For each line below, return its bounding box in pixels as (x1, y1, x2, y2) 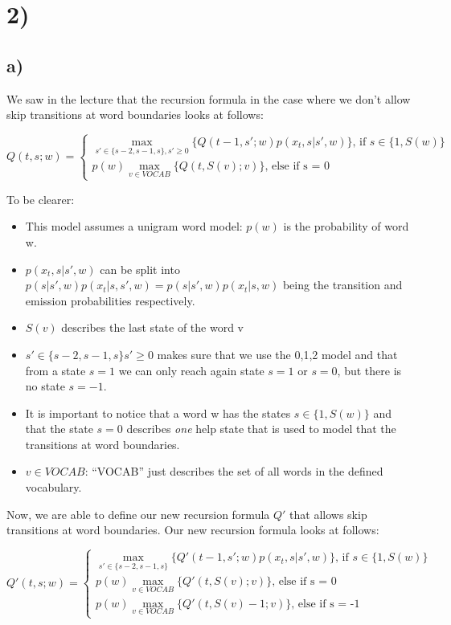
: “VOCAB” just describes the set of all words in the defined (84, 463, 383, 480)
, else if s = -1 (291, 598, 360, 610)
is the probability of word (283, 218, 409, 235)
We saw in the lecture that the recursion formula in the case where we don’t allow (6, 90, 411, 107)
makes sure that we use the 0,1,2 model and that (157, 345, 398, 362)
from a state (25, 362, 86, 378)
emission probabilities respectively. (25, 292, 195, 308)
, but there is (337, 362, 402, 378)
